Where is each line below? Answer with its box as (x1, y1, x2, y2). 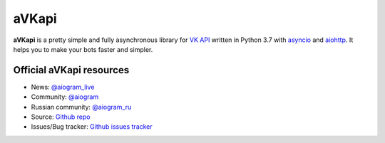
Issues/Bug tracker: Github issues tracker (31, 122, 153, 131)
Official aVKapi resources (13, 64, 130, 76)
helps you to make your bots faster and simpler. (13, 45, 153, 53)
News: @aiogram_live (31, 83, 95, 91)
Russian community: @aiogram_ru (31, 102, 132, 111)
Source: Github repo (31, 112, 91, 121)
